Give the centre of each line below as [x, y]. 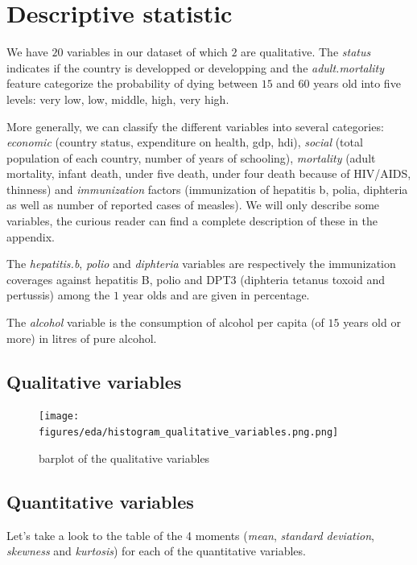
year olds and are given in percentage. [216, 295]
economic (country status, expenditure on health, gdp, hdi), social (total [185, 142]
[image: [59, 417]
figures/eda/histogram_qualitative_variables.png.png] [189, 433]
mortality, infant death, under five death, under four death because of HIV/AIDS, [209, 173]
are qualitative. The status [306, 52]
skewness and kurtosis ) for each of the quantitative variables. [156, 551]
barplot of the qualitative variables [124, 458]
